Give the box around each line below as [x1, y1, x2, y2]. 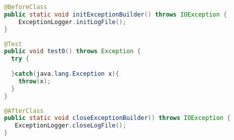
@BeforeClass [4, 4, 47, 11]
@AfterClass [4, 107, 44, 114]
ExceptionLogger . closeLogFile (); [15, 122, 127, 129]
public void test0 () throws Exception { [4, 48, 141, 55]
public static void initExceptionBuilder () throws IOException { [4, 11, 227, 18]
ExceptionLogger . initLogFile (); [18, 18, 127, 26]
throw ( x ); [18, 77, 51, 85]
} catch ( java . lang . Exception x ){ [11, 70, 120, 77]
